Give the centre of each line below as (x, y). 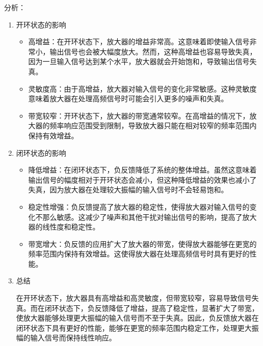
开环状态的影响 (41, 24)
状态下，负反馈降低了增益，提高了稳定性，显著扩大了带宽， (159, 308)
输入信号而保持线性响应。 (73, 338)
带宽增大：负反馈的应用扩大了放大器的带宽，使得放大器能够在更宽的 (142, 243)
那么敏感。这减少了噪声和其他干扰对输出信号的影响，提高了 (142, 217)
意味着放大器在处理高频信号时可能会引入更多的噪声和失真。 (128, 98)
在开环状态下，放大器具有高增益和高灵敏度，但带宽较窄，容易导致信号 (134, 298)
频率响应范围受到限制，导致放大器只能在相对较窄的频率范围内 (153, 125)
